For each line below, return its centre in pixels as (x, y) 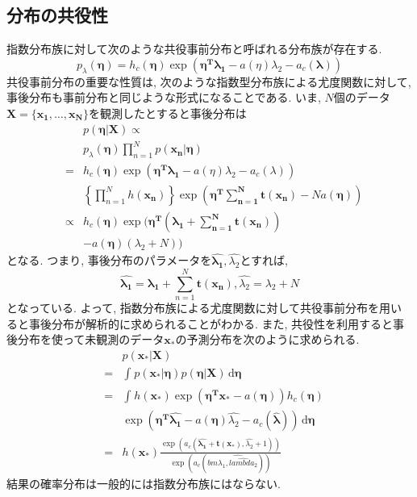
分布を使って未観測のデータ (91, 339)
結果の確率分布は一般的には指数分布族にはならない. (144, 484)
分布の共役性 (57, 15)
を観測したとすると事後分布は (168, 113)
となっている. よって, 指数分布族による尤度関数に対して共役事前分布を (193, 307)
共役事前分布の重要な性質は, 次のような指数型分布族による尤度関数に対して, (209, 81)
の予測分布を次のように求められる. (267, 339)
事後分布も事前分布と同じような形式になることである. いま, (164, 97)
